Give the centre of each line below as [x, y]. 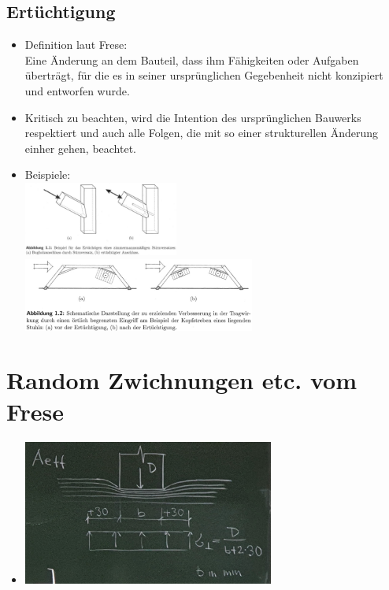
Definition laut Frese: [76, 45]
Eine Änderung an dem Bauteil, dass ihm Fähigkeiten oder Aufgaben [192, 59]
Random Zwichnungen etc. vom [182, 380]
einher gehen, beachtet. [81, 148]
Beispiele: [48, 174]
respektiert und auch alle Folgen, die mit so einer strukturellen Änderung [202, 133]
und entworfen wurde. [77, 90]
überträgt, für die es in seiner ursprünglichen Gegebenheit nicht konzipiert [204, 75]
